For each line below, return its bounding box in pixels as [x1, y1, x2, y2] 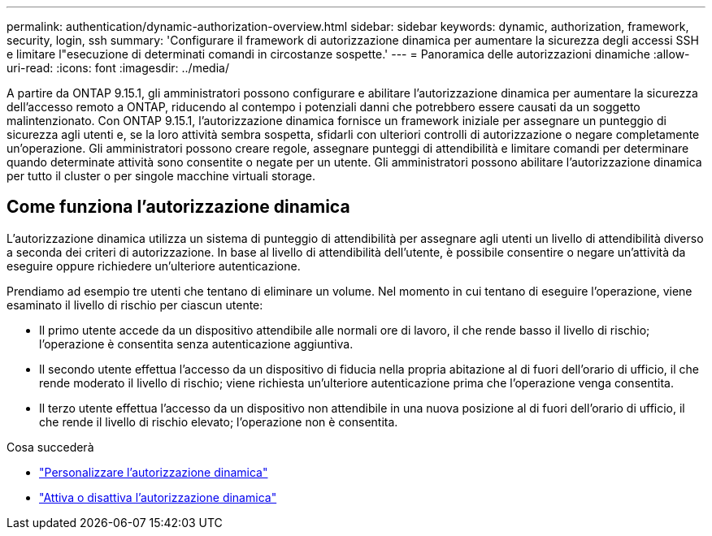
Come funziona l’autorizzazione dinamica [7, 197, 350, 218]
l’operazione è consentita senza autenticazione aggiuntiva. [39, 336, 354, 351]
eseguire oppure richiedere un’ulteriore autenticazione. [7, 258, 301, 273]
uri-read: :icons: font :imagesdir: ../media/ [7, 61, 229, 75]
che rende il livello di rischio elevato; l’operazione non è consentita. [39, 414, 398, 429]
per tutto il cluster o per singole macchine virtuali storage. [7, 169, 316, 183]
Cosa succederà [7, 439, 94, 454]
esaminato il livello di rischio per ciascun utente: [7, 297, 263, 312]
